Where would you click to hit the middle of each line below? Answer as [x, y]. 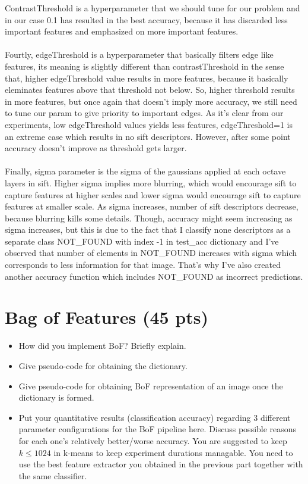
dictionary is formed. [56, 397]
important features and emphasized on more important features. [122, 31]
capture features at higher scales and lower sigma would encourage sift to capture [153, 194]
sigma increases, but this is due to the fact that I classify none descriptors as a [148, 229]
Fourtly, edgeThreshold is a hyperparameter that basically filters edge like [139, 54]
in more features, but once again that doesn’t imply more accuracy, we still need [151, 101]
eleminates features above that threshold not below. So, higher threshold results [150, 90]
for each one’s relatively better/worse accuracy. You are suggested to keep [153, 440]
